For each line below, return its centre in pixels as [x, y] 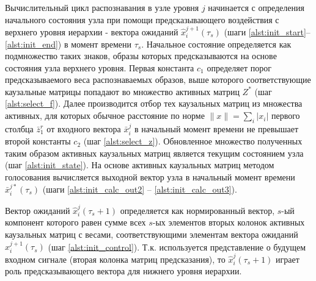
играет [288, 259]
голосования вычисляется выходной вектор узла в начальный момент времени [150, 177]
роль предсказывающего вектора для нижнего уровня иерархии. [123, 271]
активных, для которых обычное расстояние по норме [105, 116]
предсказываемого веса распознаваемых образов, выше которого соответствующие [158, 80]
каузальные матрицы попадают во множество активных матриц [122, 91]
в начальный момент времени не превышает [216, 128]
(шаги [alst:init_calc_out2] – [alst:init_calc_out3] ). [140, 189]
